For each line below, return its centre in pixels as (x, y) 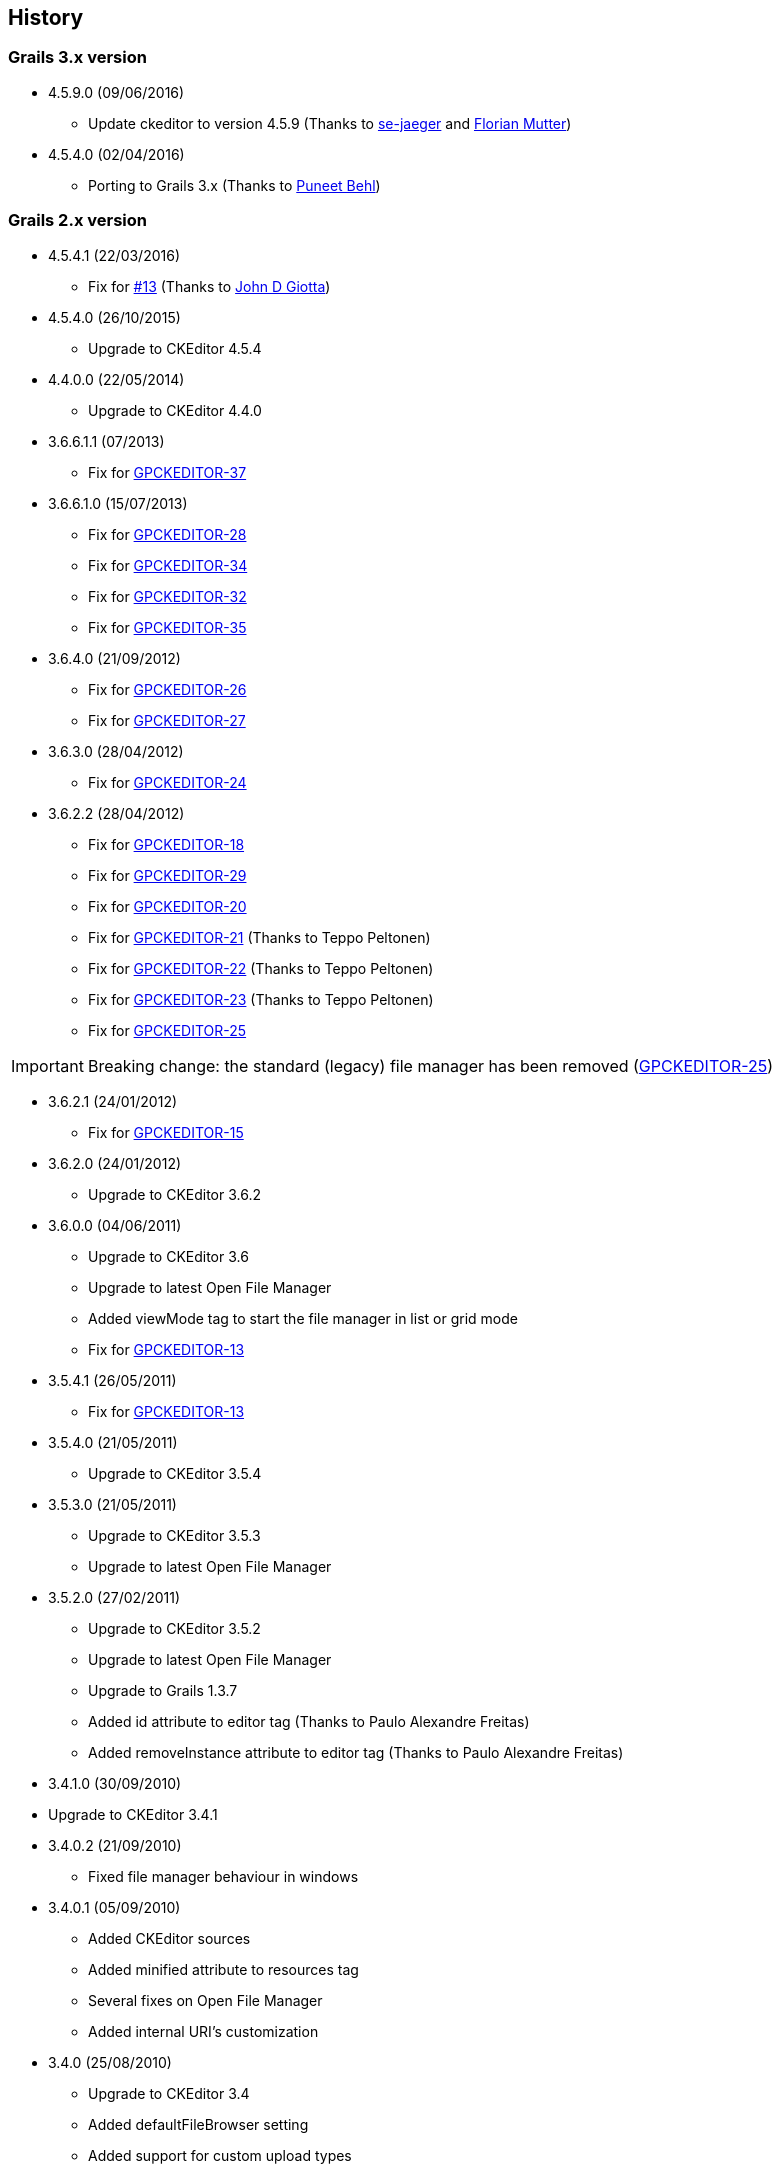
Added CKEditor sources (169, 1938)
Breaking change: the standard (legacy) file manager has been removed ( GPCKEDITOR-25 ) (430, 1065)
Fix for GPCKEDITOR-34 (168, 565)
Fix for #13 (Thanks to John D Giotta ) (209, 286)
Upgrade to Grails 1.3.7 (163, 1690)
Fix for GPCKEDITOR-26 (167, 689)
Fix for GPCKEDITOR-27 (167, 720)
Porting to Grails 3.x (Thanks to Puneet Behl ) (234, 185)
